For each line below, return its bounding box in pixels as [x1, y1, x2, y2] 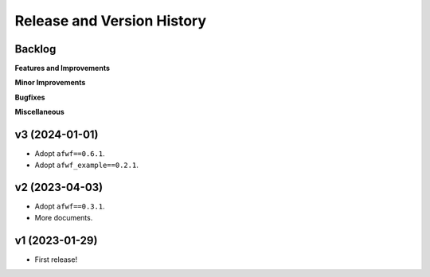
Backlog [14, 42, 57, 56]
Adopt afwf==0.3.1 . [34, 201, 105, 211]
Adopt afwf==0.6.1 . [34, 149, 105, 158]
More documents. [34, 213, 93, 222]
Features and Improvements [14, 64, 111, 73]
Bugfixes [14, 92, 45, 102]
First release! [34, 255, 78, 264]
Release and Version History [14, 12, 207, 29]
